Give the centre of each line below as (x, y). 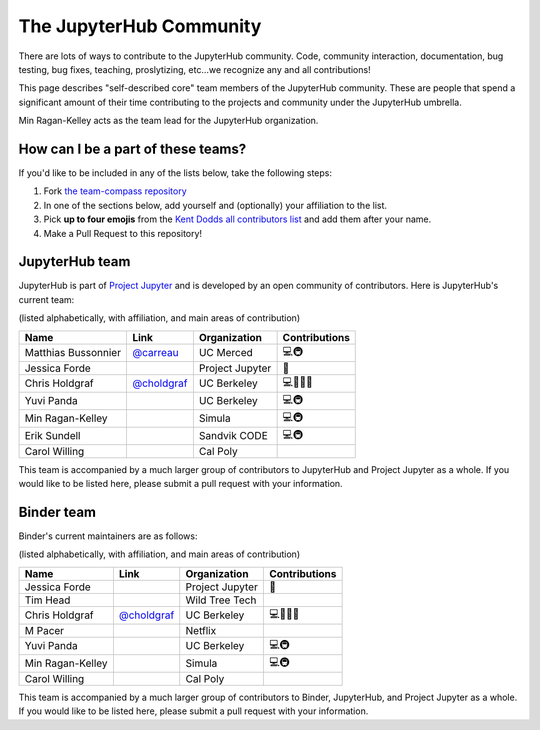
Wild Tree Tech (221, 600)
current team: (46, 299)
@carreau (155, 353)
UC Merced (226, 353)
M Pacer (44, 630)
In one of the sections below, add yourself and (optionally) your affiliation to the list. (215, 205)
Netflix (201, 630)
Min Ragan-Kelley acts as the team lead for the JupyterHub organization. (168, 121)
